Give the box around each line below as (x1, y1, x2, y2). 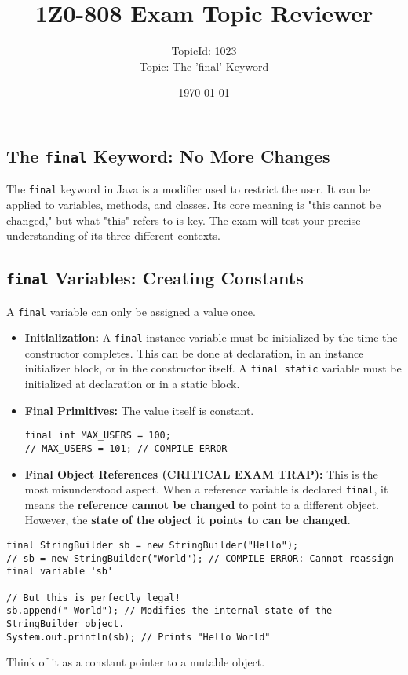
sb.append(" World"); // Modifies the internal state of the (6, 605, 333, 617)
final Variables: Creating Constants (6, 266, 304, 290)
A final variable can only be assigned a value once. (6, 303, 256, 319)
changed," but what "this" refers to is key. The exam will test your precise (6, 211, 361, 228)
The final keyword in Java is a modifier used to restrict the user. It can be (6, 181, 370, 197)
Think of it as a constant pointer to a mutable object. (6, 654, 265, 670)
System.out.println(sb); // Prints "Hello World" (6, 631, 271, 643)
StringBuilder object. (6, 618, 125, 629)
